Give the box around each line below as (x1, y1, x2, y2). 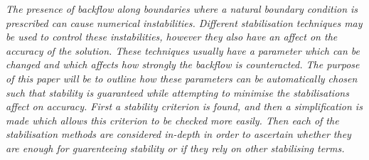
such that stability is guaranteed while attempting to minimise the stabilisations (6, 85, 349, 100)
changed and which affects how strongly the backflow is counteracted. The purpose (6, 57, 360, 72)
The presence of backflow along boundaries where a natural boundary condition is (6, 1, 358, 16)
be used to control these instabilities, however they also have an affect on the (6, 29, 338, 44)
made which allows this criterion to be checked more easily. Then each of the (6, 112, 339, 127)
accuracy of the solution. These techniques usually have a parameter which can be (6, 43, 360, 58)
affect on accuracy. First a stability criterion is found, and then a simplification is (6, 99, 363, 114)
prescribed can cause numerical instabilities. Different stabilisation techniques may (6, 15, 363, 30)
